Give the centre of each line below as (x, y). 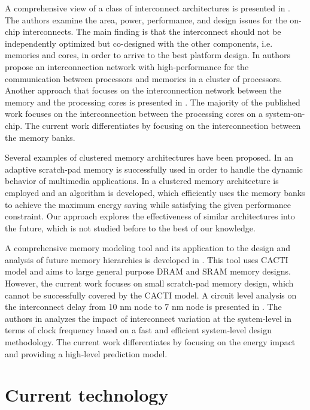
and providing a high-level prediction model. (86, 353)
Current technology (87, 395)
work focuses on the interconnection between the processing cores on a (134, 114)
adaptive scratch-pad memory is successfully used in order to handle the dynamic (154, 169)
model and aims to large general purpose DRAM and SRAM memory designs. (148, 271)
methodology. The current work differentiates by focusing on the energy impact (150, 342)
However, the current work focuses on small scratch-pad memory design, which (149, 283)
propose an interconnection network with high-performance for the (127, 66)
